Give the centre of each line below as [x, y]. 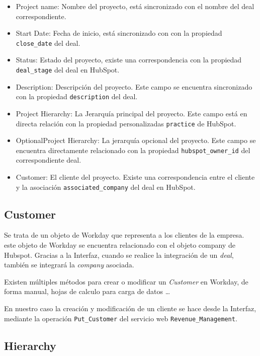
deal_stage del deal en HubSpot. [68, 70]
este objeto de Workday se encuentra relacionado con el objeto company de [120, 245]
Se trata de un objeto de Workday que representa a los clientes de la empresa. [124, 235]
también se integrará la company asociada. [69, 265]
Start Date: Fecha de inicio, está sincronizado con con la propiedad [119, 33]
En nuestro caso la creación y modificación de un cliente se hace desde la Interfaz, [130, 308]
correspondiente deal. [49, 160]
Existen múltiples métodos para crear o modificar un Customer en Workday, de [126, 281]
